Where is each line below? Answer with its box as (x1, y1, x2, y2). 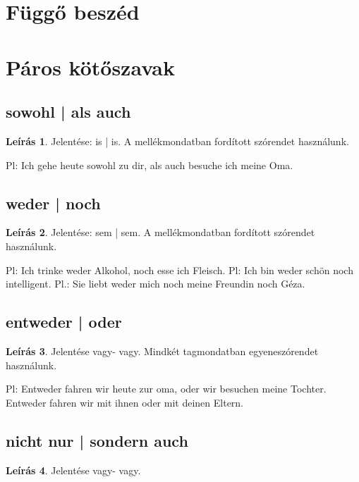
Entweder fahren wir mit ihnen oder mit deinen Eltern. (6, 395, 244, 409)
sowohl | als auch (6, 101, 131, 123)
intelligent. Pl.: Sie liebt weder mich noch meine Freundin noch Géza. (6, 276, 305, 291)
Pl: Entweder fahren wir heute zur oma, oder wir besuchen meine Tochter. (6, 381, 327, 396)
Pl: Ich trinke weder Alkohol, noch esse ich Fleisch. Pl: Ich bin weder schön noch (6, 262, 353, 277)
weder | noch (6, 192, 101, 214)
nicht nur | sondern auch (6, 429, 188, 451)
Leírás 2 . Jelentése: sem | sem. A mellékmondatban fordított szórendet (6, 225, 315, 240)
